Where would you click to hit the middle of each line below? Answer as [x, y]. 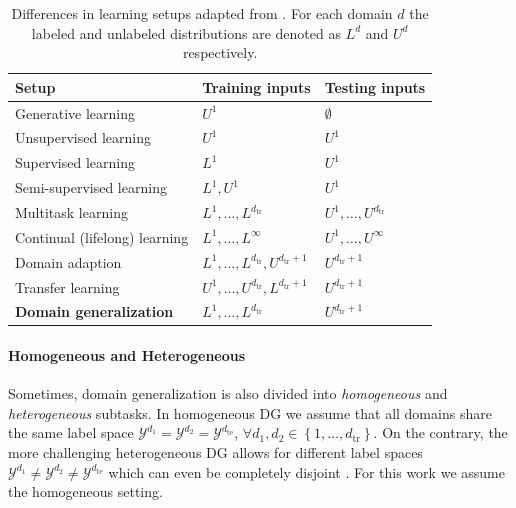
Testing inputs [375, 86]
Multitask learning [71, 212]
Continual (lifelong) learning [102, 236]
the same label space [71, 432]
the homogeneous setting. [85, 491]
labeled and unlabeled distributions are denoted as [186, 32]
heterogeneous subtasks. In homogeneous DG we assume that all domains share [250, 412]
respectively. [220, 52]
